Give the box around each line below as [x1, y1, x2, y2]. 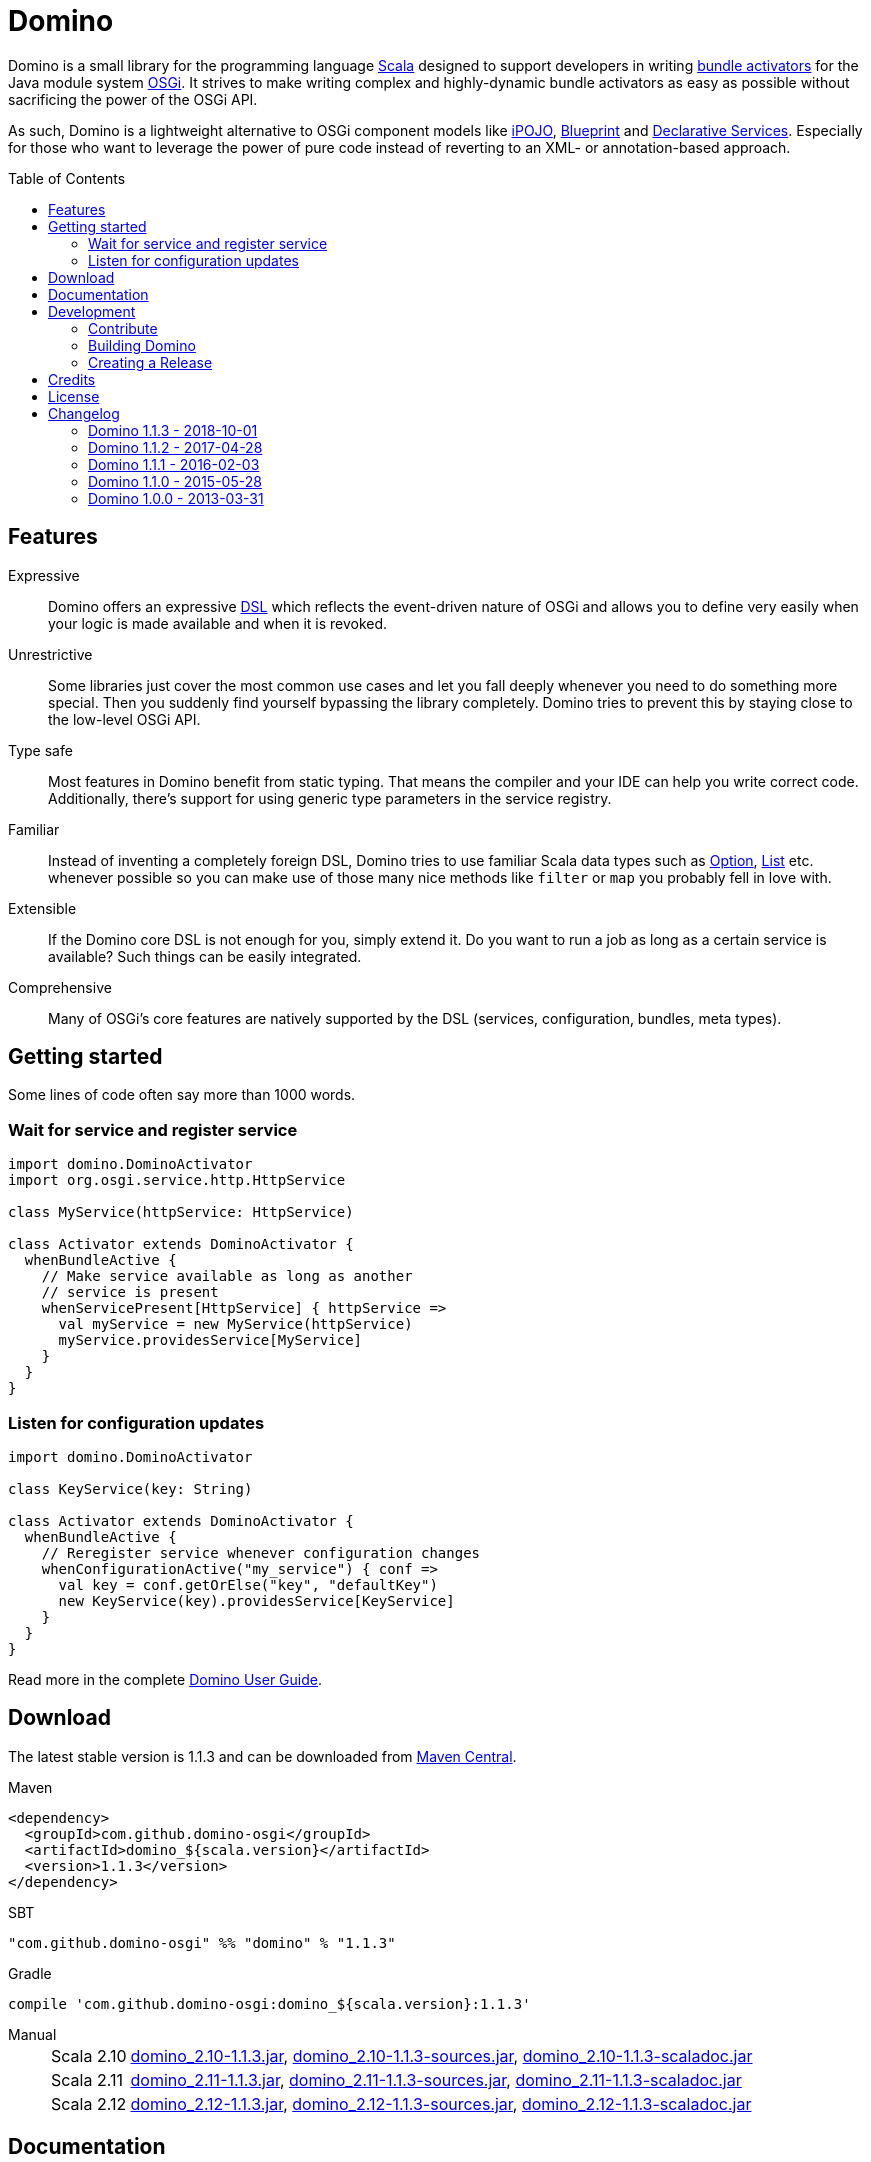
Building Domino [88, 336, 196, 354]
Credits [48, 370, 96, 388]
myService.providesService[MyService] [58, 1332, 363, 1349]
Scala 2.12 [51, 2093, 127, 2114]
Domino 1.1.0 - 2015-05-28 [88, 472, 262, 490]
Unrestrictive [8, 645, 93, 663]
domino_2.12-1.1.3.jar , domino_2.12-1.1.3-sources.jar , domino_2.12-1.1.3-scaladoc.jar [130, 2093, 752, 2114]
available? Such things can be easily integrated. [48, 947, 362, 965]
